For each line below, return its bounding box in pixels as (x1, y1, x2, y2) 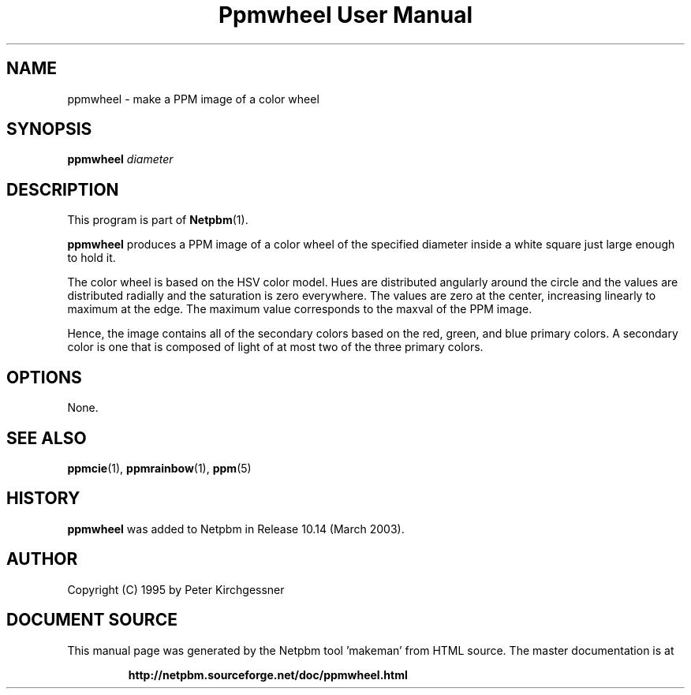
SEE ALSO (6, 428, 87, 448)
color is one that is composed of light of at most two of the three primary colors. (67, 340, 484, 354)
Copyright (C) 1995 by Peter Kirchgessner (67, 582, 285, 596)
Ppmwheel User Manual (218, 2, 473, 28)
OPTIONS (6, 367, 82, 387)
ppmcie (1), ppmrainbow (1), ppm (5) (67, 461, 252, 475)
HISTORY (6, 488, 80, 509)
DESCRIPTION (6, 179, 119, 200)
